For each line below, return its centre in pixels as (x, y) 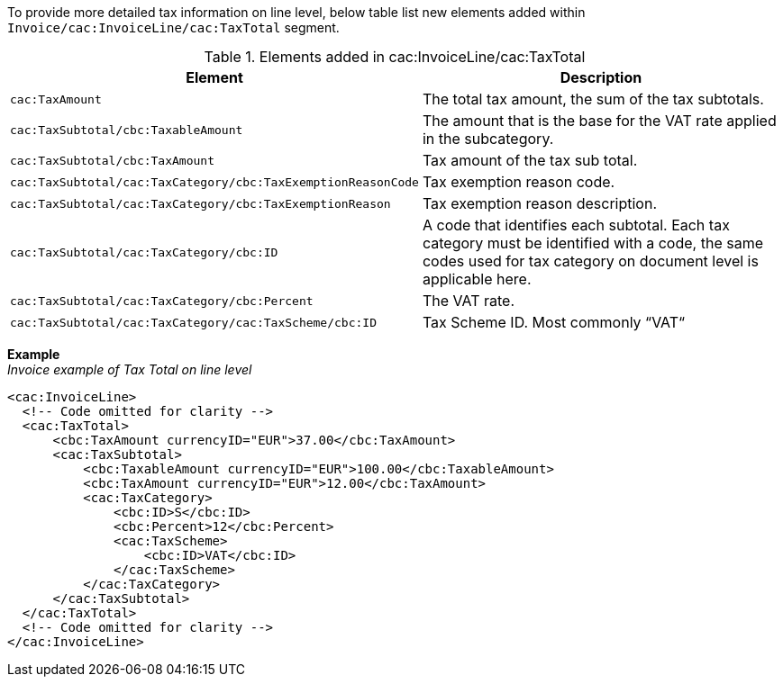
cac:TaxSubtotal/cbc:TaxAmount (112, 160)
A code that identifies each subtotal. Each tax (576, 225)
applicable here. (477, 279)
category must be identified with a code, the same (592, 243)
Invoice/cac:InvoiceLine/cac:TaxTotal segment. (173, 27)
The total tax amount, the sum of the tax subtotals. (593, 99)
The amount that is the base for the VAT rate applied (599, 121)
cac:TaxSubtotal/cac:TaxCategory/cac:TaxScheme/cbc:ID (193, 322)
